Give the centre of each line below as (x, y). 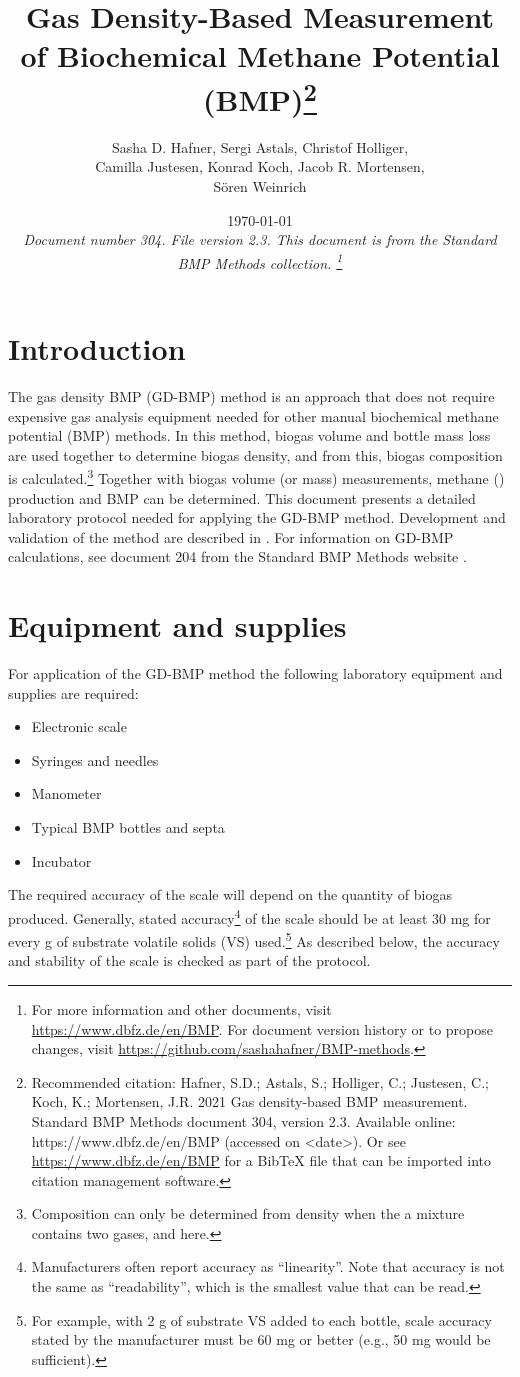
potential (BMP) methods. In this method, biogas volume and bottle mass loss (249, 435)
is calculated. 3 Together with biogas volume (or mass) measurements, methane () (256, 477)
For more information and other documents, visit (181, 1008)
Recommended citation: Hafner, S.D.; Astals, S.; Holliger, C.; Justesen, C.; (260, 1081)
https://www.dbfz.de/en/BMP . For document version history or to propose (262, 1028)
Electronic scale (79, 726)
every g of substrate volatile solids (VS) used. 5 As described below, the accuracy (254, 939)
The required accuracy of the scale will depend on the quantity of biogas (230, 894)
